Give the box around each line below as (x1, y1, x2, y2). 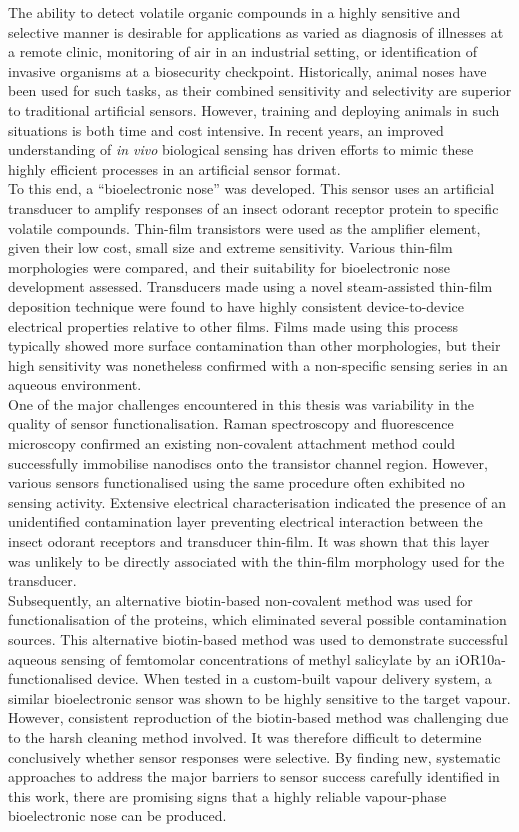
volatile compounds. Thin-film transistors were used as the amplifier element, (8, 217, 481, 238)
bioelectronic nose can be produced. (8, 805, 227, 826)
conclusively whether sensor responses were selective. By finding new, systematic (8, 746, 501, 767)
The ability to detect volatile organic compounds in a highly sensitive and (8, 2, 461, 22)
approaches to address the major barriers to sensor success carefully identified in (8, 766, 500, 787)
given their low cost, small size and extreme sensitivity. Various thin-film (8, 237, 453, 258)
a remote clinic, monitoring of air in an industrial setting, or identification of (8, 41, 478, 62)
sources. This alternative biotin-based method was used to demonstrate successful (8, 629, 508, 649)
